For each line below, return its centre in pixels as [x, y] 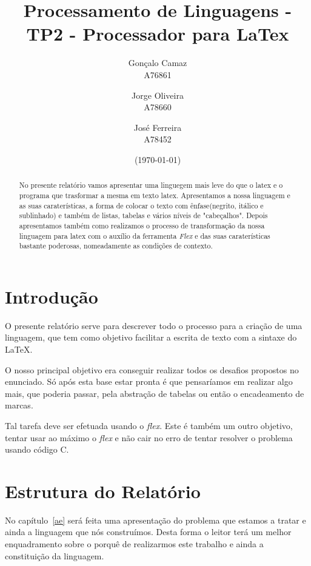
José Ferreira [158, 127]
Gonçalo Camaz [158, 63]
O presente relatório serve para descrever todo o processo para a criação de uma [154, 325]
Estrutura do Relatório [103, 491]
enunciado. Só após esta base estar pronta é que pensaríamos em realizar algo [149, 381]
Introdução [52, 296]
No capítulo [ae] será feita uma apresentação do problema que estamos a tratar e [155, 520]
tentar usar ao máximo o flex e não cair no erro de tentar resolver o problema [149, 437]
